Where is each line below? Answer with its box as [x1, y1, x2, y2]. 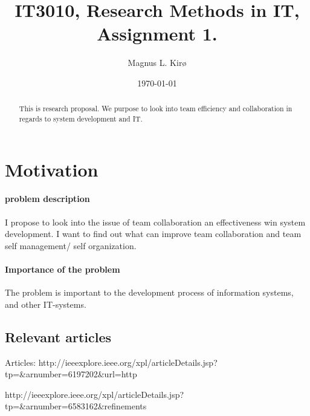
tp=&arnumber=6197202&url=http [5, 368, 137, 380]
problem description [5, 192, 90, 205]
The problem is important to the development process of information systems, [5, 286, 294, 299]
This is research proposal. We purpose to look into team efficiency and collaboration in [19, 103, 292, 114]
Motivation [5, 157, 98, 181]
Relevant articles [5, 327, 112, 346]
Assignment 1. [97, 21, 218, 46]
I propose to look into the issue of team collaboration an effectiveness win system [5, 215, 306, 228]
